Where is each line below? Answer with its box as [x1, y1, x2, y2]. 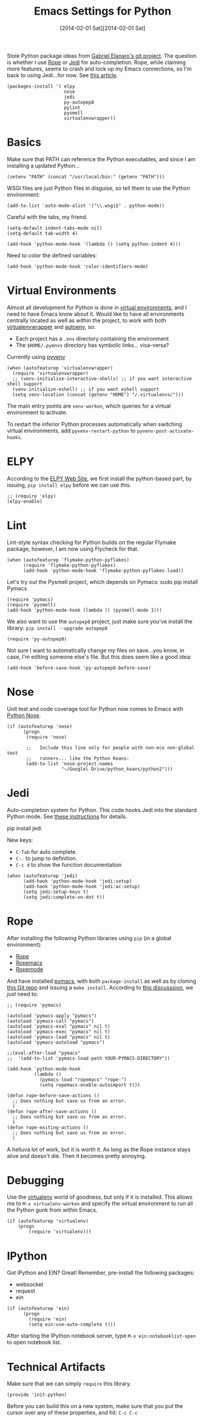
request [15, 1288, 35, 1295]
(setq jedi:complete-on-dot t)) [22, 894, 105, 900]
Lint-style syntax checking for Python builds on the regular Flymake [7, 538, 177, 546]
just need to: [7, 990, 38, 997]
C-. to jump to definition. [15, 855, 78, 862]
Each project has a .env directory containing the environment [15, 335, 169, 342]
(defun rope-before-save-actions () [7, 1092, 100, 1098]
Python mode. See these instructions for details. [7, 813, 127, 820]
